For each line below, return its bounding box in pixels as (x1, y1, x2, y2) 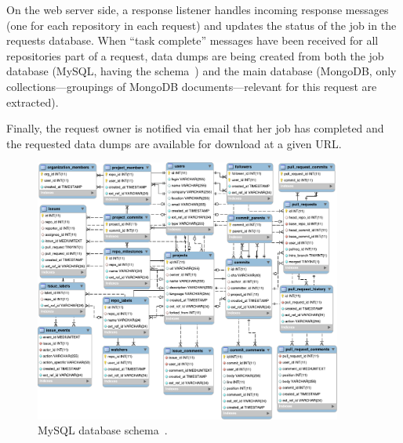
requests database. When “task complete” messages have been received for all (6, 32, 379, 49)
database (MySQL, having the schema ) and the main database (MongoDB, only (6, 63, 397, 79)
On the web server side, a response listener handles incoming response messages (6, 2, 389, 17)
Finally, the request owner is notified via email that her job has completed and (6, 120, 384, 136)
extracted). (6, 93, 59, 110)
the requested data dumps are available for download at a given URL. (6, 135, 342, 151)
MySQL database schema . (38, 422, 168, 438)
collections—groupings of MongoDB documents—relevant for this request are (6, 78, 377, 94)
